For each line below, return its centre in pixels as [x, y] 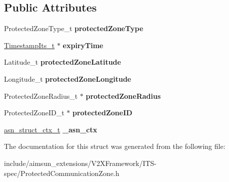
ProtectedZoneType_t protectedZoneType [74, 28]
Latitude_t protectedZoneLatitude [62, 62]
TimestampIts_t [29, 45]
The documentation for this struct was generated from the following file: [115, 146]
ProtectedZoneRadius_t [41, 96]
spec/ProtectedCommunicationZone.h [62, 173]
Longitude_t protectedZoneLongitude [68, 78]
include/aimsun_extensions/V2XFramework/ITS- [80, 163]
